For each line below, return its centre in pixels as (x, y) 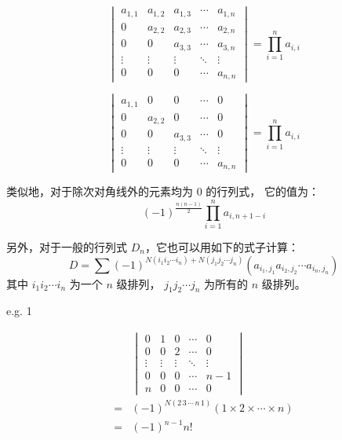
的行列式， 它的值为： (262, 191)
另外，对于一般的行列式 (67, 247)
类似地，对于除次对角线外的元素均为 (100, 191)
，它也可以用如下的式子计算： (222, 247)
